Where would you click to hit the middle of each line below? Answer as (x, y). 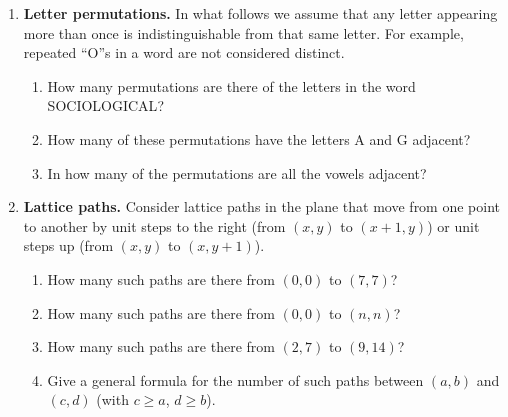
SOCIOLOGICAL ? (105, 105)
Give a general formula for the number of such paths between (235, 379)
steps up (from (68, 245)
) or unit (453, 225)
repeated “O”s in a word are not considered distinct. (184, 52)
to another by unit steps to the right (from (154, 225)
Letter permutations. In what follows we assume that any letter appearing (260, 13)
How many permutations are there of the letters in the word (231, 85)
